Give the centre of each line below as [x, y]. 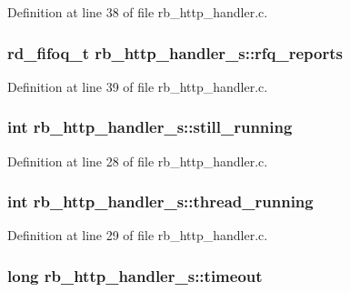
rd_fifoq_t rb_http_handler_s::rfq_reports [175, 52]
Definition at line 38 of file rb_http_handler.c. [138, 12]
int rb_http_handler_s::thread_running [160, 201]
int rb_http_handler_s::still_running [150, 127]
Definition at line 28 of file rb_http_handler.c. [138, 161]
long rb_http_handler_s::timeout [135, 275]
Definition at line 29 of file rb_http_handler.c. [138, 235]
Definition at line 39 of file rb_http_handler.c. [138, 86]
